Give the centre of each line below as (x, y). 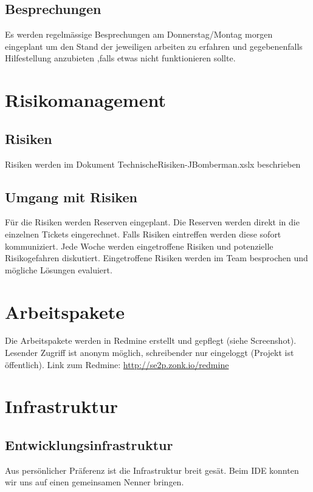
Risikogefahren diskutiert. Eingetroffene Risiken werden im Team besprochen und (156, 258)
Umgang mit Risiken (71, 196)
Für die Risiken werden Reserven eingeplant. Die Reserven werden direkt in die (152, 222)
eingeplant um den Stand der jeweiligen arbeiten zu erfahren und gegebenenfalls (154, 46)
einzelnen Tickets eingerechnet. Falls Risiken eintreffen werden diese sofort (143, 234)
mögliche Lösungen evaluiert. (59, 269)
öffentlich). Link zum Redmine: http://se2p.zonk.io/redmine (117, 364)
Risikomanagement (85, 100)
